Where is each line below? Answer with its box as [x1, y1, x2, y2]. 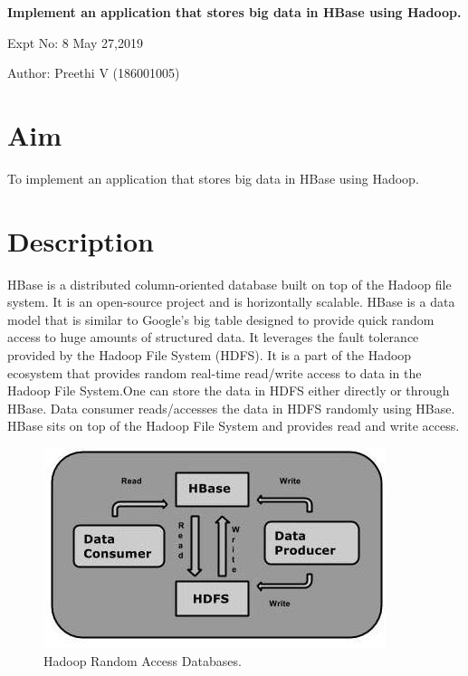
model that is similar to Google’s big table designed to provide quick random [7, 309, 435, 328]
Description [7, 222, 155, 259]
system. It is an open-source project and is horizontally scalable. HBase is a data [7, 292, 455, 311]
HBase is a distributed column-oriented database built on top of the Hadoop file [7, 274, 452, 293]
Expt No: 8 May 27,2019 [7, 33, 143, 52]
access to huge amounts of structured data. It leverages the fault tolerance [7, 328, 419, 347]
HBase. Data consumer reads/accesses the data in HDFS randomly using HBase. [7, 398, 455, 417]
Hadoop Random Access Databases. [43, 651, 242, 670]
